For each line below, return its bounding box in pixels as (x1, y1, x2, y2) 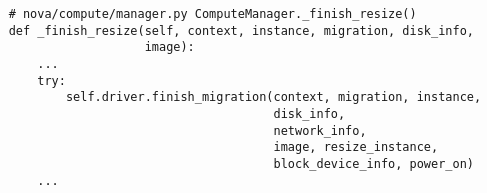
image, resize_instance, (273, 140, 439, 155)
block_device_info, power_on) (273, 156, 474, 171)
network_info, (273, 123, 367, 138)
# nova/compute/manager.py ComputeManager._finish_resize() (8, 7, 417, 21)
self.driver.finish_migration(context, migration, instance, (65, 90, 482, 105)
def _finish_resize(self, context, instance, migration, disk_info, (8, 23, 474, 38)
